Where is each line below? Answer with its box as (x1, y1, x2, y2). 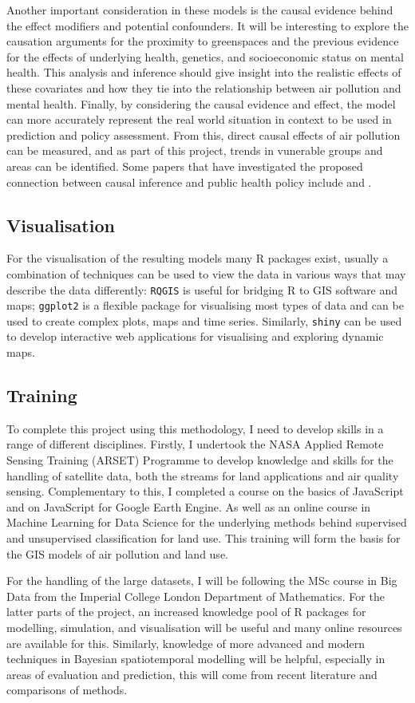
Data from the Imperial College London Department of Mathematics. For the (6, 587, 385, 604)
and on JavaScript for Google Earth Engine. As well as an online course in (6, 498, 371, 515)
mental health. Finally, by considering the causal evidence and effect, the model (6, 95, 396, 112)
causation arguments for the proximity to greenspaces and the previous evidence (6, 33, 399, 49)
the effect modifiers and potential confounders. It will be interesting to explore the (6, 17, 409, 34)
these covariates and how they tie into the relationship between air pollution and (6, 79, 401, 96)
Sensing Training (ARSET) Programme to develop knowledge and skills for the (6, 452, 393, 468)
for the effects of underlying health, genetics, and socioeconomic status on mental (6, 48, 404, 65)
